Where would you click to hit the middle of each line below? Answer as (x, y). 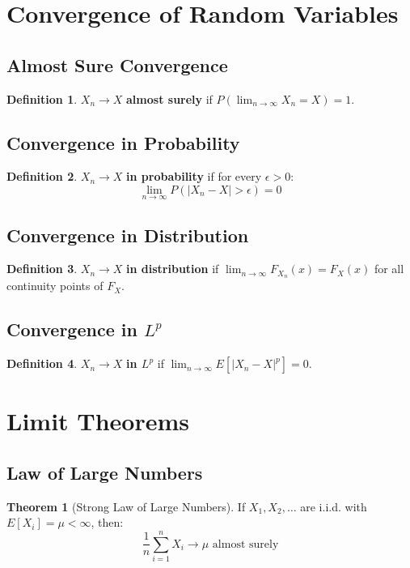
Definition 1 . (42, 98)
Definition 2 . (42, 176)
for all (389, 269)
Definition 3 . (42, 269)
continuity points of (55, 286)
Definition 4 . (42, 363)
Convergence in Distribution (128, 235)
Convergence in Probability (123, 142)
